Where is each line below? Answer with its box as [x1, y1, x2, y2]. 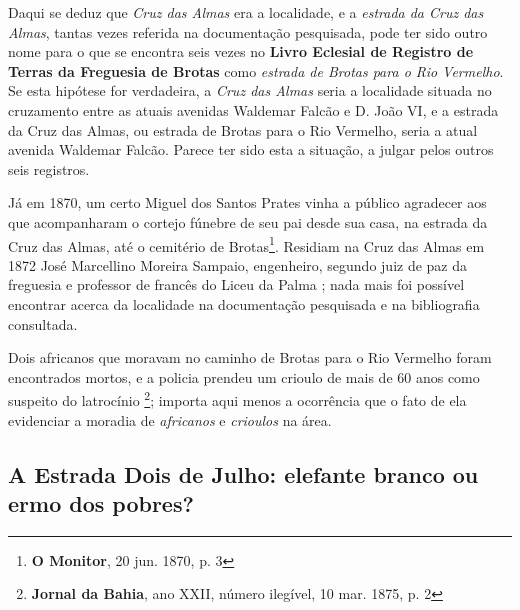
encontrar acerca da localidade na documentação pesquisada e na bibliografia [8, 293, 480, 314]
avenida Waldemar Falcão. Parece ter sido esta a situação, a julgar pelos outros [8, 139, 494, 160]
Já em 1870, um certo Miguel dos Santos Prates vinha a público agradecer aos [8, 192, 487, 213]
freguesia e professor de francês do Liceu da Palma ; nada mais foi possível [8, 274, 465, 295]
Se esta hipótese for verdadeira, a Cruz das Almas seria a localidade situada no [8, 80, 492, 101]
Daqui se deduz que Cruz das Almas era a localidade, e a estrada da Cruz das [8, 2, 484, 22]
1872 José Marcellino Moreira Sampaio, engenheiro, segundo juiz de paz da [8, 254, 468, 275]
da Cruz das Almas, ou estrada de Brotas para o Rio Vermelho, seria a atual [8, 119, 478, 140]
